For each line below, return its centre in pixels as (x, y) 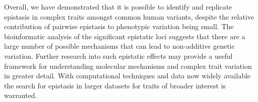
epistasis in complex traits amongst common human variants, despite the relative (129, 16)
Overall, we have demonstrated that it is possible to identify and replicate (118, 7)
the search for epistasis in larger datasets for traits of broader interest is (115, 85)
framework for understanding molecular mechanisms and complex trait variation (128, 66)
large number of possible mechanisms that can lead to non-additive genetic (119, 46)
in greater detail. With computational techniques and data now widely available (127, 76)
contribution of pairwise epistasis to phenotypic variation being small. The (119, 26)
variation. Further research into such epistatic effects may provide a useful (118, 56)
